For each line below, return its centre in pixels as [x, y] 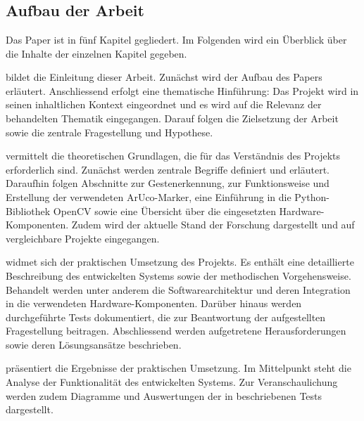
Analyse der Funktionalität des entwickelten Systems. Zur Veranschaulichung [172, 382]
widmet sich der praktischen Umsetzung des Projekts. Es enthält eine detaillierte [180, 262]
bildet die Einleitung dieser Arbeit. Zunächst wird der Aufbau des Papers [164, 77]
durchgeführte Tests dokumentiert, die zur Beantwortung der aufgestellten [166, 317]
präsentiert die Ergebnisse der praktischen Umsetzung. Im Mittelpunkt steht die [178, 368]
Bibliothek [28, 210]
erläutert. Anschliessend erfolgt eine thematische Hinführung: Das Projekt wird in [182, 90]
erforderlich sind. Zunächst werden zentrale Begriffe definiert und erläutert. [168, 169]
